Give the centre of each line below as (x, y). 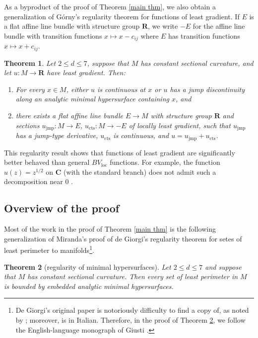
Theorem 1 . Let (30, 63)
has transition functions (204, 35)
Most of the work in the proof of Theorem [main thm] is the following (110, 229)
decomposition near (33, 181)
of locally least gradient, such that (180, 125)
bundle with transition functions (53, 35)
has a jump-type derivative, (57, 135)
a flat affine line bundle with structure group (72, 26)
